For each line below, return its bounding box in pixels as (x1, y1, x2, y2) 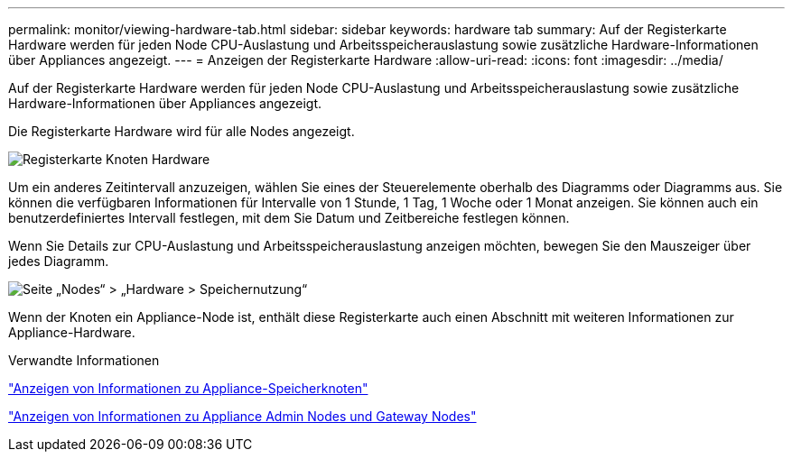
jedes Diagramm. (8, 253, 109, 269)
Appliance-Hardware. (8, 325, 135, 340)
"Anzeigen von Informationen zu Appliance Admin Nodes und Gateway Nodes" (8, 409, 477, 424)
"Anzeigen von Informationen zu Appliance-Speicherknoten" (8, 381, 368, 396)
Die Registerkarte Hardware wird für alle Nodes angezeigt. (8, 124, 355, 139)
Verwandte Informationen (8, 353, 160, 368)
